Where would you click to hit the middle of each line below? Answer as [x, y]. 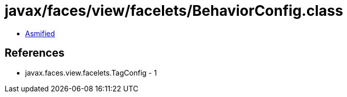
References [35, 53]
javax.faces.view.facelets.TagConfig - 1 [91, 72]
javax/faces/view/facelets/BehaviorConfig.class [174, 11]
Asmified [40, 33]
